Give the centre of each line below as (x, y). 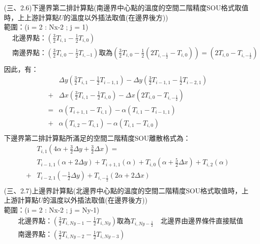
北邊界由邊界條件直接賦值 (202, 221)
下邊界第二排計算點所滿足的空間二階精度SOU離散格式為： (97, 137)
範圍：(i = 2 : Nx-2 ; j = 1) (46, 27)
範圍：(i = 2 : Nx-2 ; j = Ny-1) (52, 209)
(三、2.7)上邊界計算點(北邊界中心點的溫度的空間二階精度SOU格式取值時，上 (126, 190)
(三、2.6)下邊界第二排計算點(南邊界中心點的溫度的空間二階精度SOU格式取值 (126, 7)
